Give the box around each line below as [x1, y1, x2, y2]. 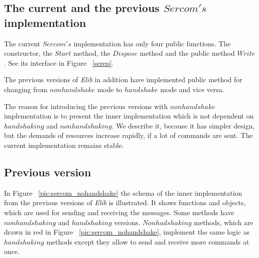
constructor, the [4, 48, 53, 58]
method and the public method [139, 48, 235, 58]
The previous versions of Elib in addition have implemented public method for [4, 74, 243, 85]
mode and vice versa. [160, 84, 225, 94]
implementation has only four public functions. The [73, 38, 231, 48]
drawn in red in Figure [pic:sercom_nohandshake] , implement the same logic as [4, 227, 250, 237]
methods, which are [194, 217, 254, 227]
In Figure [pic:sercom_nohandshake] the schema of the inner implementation [4, 187, 243, 198]
